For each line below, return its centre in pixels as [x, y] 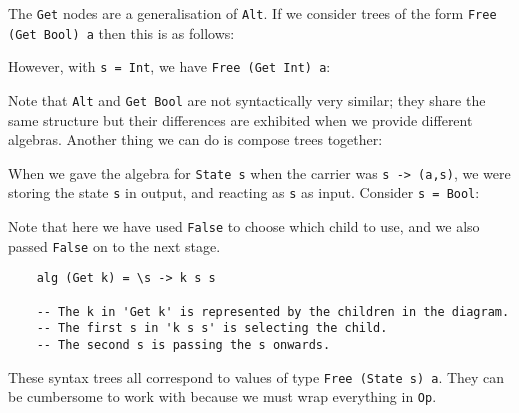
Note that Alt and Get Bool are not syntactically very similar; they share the [247, 99]
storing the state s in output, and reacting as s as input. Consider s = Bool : [244, 192]
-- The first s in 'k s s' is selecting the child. [212, 328]
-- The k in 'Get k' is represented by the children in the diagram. [273, 311]
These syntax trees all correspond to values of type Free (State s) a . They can [256, 376]
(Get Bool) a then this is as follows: [121, 32]
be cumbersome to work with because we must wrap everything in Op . [222, 396]
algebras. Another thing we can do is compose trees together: [195, 139]
